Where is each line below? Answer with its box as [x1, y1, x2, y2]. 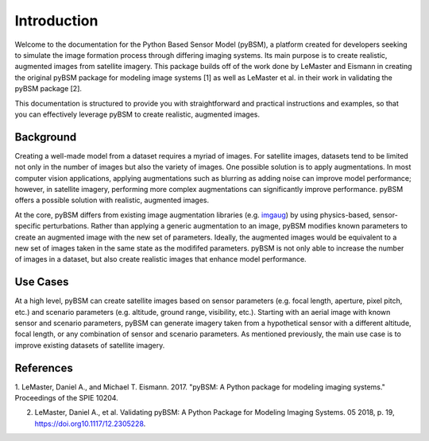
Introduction [14, 12, 99, 29]
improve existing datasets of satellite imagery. [14, 340, 165, 350]
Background [14, 130, 77, 144]
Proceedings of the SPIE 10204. [14, 393, 118, 403]
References [14, 361, 73, 374]
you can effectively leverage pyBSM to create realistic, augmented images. [14, 109, 260, 119]
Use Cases [14, 275, 69, 289]
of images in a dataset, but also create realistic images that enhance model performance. [14, 255, 307, 264]
